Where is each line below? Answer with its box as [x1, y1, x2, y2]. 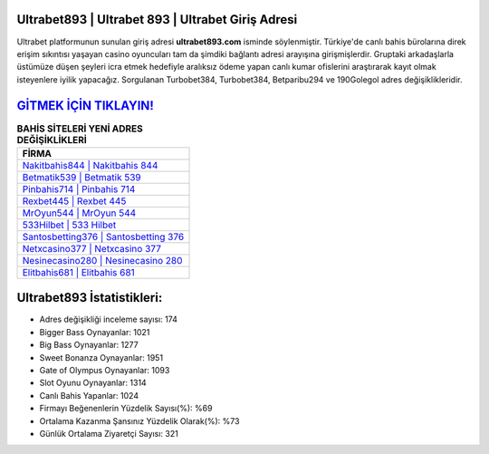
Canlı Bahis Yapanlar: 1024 [39, 390, 139, 401]
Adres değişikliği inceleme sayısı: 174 [39, 314, 178, 325]
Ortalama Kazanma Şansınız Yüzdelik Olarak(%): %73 [39, 415, 240, 426]
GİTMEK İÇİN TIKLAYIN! [16, 98, 154, 113]
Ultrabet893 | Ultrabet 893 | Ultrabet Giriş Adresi [16, 12, 298, 27]
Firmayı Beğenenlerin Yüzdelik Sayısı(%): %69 [39, 403, 213, 414]
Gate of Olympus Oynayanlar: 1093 [39, 365, 170, 376]
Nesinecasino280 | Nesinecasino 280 [22, 254, 183, 266]
